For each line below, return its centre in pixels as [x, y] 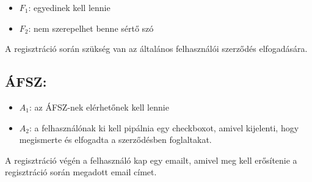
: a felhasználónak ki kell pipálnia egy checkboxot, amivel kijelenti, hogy [164, 127]
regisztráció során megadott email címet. [81, 172]
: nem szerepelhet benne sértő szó [91, 28]
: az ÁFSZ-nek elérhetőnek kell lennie [99, 107]
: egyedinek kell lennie [69, 7]
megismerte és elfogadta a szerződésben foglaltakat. [115, 140]
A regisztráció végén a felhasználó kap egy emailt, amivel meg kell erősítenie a [151, 160]
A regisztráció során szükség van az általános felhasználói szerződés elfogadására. [156, 49]
